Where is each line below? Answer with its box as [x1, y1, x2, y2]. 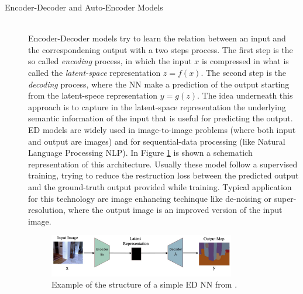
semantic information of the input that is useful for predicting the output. [28, 112, 293, 124]
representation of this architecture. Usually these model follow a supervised [28, 157, 298, 170]
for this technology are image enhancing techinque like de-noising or [28, 192, 271, 204]
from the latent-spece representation [28, 89, 158, 101]
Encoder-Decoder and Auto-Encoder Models [5, 1, 163, 13]
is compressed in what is [201, 55, 289, 67]
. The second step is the [201, 66, 287, 78]
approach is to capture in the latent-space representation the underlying [28, 100, 286, 113]
